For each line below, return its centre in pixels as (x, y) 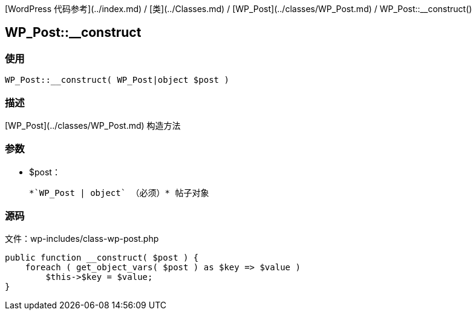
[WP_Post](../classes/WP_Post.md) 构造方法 (93, 125)
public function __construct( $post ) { (102, 258)
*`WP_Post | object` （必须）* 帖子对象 (119, 193)
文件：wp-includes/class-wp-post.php (82, 239)
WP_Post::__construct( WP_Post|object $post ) (117, 80)
